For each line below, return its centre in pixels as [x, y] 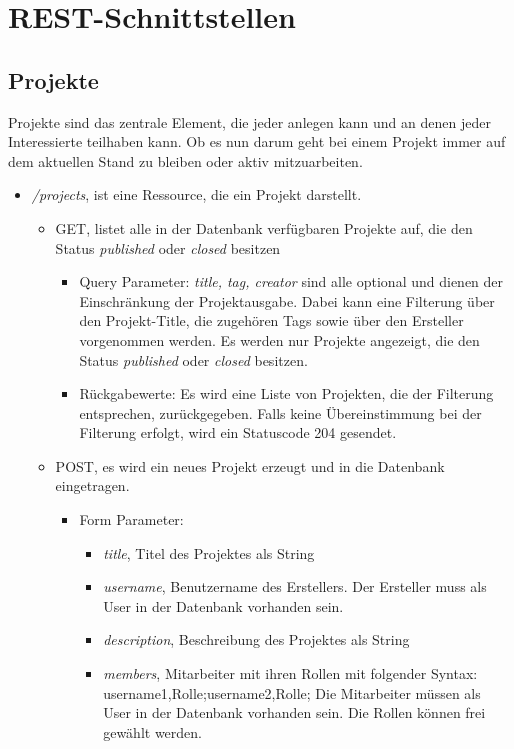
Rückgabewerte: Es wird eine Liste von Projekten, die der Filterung [286, 393]
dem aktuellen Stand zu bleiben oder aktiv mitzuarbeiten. [185, 160]
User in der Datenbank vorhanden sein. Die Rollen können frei [294, 712]
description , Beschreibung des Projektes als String [256, 639]
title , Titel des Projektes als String [209, 552]
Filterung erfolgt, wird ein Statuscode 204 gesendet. [238, 432]
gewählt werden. [152, 731]
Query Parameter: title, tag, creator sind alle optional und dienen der [291, 281]
